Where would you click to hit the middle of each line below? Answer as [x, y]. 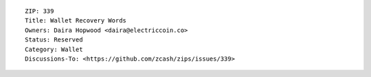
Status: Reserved [54, 40]
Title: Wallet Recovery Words [76, 21]
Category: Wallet [54, 49]
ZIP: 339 [40, 11]
